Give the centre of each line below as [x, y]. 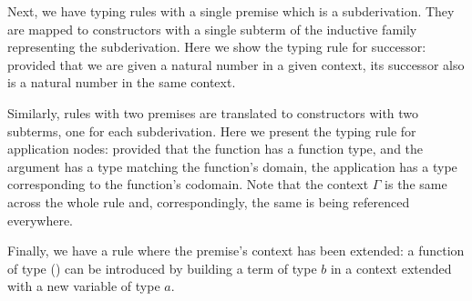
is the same [416, 184]
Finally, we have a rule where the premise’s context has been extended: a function [236, 251]
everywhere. [41, 220]
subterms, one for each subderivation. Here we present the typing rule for [212, 130]
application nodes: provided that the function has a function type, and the [215, 149]
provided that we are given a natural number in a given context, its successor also [236, 64]
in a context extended [391, 268]
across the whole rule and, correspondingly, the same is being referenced [209, 201]
